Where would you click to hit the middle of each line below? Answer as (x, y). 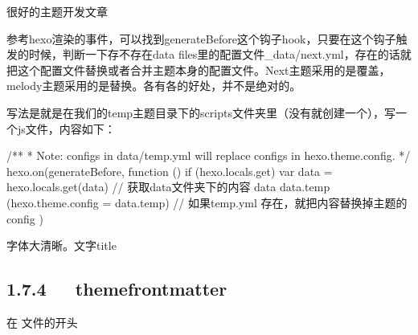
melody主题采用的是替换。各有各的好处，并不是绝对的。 (154, 86)
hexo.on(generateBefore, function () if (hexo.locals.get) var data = (170, 171)
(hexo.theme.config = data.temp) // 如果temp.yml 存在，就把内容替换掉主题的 (207, 202)
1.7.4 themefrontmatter (117, 289)
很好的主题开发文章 (57, 11)
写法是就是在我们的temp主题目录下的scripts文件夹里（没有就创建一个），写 (201, 112)
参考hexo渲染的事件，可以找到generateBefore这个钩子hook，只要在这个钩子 (201, 38)
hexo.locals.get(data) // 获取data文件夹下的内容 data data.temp (168, 187)
